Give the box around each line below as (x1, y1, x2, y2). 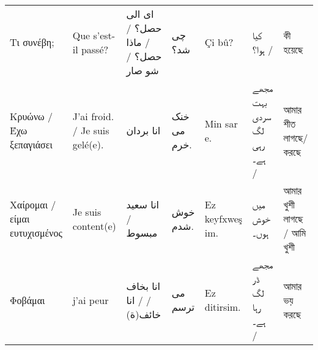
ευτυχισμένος (10, 226, 62, 240)
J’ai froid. (72, 109, 114, 123)
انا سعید (126, 197, 160, 211)
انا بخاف (126, 278, 160, 293)
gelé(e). (72, 137, 104, 151)
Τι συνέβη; (10, 35, 54, 49)
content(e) (72, 218, 116, 233)
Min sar (204, 116, 238, 131)
